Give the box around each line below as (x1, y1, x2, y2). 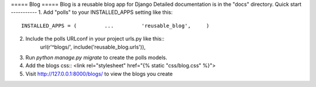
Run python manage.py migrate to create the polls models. (25, 54, 167, 61)
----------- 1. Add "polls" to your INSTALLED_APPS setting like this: (11, 9, 173, 16)
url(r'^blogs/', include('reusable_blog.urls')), (40, 43, 146, 50)
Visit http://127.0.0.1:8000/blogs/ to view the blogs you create (25, 70, 173, 77)
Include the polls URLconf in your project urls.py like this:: (25, 35, 165, 42)
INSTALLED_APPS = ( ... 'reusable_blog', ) (21, 22, 210, 29)
